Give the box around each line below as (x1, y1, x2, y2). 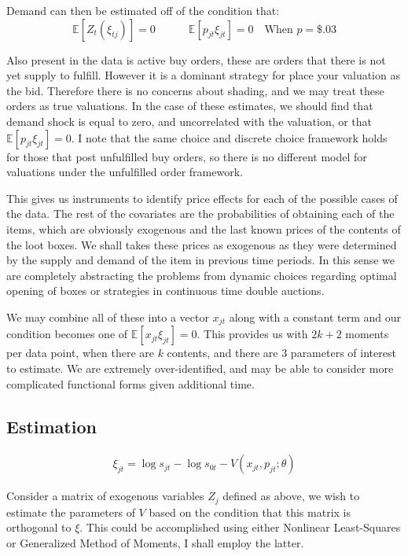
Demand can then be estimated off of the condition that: (6, 2, 280, 18)
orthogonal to (6, 519, 72, 536)
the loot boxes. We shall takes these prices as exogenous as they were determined (6, 236, 397, 252)
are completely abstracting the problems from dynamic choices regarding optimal (6, 267, 397, 283)
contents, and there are (167, 344, 278, 361)
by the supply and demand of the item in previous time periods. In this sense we (6, 252, 395, 268)
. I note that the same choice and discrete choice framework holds (71, 129, 388, 145)
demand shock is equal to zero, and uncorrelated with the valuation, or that (6, 112, 373, 129)
